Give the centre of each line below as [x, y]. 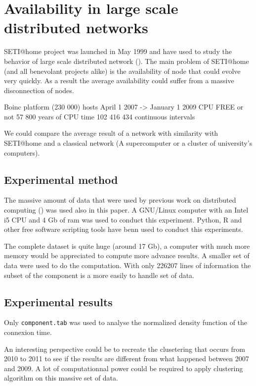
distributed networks [76, 28]
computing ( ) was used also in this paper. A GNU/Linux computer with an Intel [126, 210]
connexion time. [28, 332]
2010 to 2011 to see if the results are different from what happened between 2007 [127, 358]
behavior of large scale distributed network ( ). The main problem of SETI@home [127, 61]
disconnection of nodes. [39, 90]
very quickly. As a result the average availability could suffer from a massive [119, 81]
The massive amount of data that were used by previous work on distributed [120, 200]
